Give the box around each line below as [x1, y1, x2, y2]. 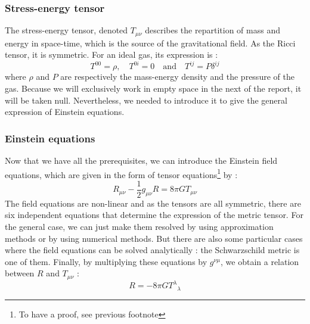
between [5, 267, 35, 279]
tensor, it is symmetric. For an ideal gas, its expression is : [5, 48, 218, 61]
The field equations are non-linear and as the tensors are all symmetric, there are [5, 197, 301, 209]
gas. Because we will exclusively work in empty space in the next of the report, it [5, 82, 302, 94]
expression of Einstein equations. [5, 105, 125, 118]
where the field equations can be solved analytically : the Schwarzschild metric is [5, 244, 300, 256]
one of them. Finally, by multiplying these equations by [5, 255, 207, 267]
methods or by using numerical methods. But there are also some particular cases [5, 232, 303, 244]
